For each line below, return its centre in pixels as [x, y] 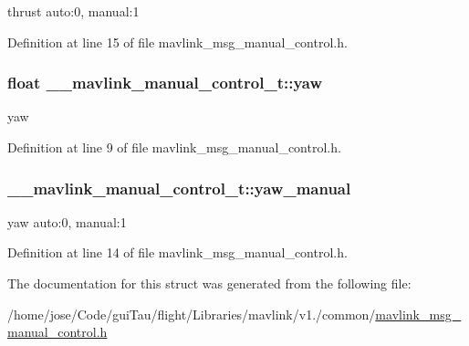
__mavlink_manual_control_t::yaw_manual [179, 188]
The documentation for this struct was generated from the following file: [209, 283]
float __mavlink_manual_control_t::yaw [165, 83]
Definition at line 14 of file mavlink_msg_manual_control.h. [177, 252]
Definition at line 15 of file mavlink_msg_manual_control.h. [177, 42]
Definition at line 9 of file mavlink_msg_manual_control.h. [174, 147]
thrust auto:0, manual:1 [73, 11]
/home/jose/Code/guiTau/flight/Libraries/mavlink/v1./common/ [192, 314]
